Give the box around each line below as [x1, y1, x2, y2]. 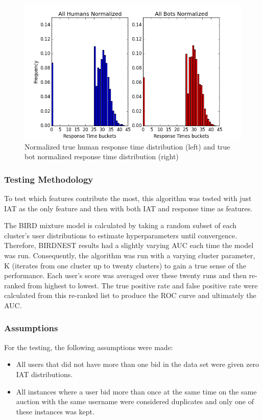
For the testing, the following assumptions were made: [4, 341, 173, 352]
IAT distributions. [16, 368, 73, 379]
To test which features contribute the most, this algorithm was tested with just [4, 193, 252, 203]
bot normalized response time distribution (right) [25, 151, 179, 162]
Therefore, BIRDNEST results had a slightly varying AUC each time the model [4, 240, 254, 251]
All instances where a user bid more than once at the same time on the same [16, 386, 257, 397]
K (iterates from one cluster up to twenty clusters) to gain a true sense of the [4, 260, 246, 270]
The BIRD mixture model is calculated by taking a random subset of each [4, 220, 237, 231]
